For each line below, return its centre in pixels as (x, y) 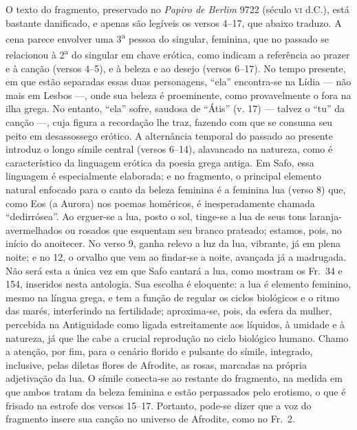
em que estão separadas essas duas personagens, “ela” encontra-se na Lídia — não (178, 82)
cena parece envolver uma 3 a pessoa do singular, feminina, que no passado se (167, 37)
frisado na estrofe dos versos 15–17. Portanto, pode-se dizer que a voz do (159, 405)
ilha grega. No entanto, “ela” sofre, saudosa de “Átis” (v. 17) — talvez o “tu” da (175, 108)
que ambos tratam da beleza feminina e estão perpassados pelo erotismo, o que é (176, 391)
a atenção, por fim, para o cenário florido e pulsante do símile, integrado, (159, 351)
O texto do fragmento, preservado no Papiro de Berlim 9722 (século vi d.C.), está (177, 9)
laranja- (325, 216)
